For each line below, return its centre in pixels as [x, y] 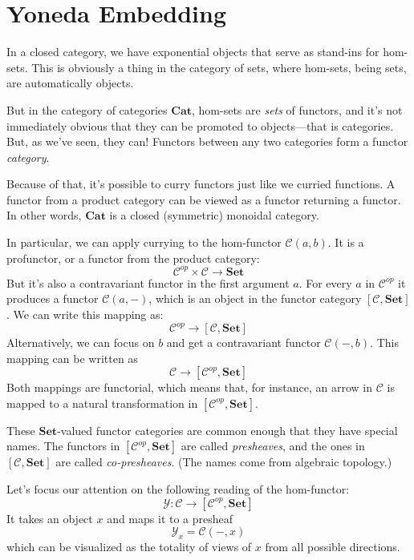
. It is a [346, 242]
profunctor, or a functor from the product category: [133, 258]
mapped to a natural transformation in [102, 403]
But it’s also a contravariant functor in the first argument [148, 282]
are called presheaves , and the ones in [273, 446]
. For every [325, 282]
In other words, [44, 215]
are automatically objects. [70, 83]
